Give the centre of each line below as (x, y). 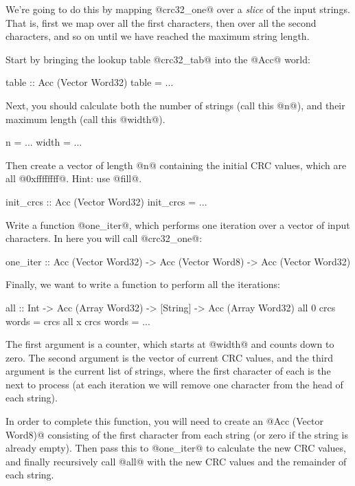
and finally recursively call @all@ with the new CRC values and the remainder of (176, 461)
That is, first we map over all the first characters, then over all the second (161, 22)
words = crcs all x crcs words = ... (78, 321)
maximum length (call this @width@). (85, 119)
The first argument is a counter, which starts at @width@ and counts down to (170, 344)
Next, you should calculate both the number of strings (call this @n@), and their (175, 105)
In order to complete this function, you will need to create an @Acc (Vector (164, 421)
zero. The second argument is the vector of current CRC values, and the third (170, 357)
